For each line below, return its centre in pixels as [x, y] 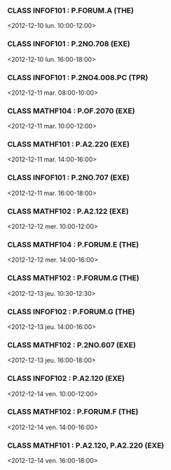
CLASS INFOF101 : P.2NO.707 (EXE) [68, 177]
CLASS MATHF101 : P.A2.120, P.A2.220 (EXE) [86, 445]
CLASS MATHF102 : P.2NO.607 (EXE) [72, 344]
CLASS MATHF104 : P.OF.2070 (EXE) [71, 111]
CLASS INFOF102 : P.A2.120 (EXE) [66, 379]
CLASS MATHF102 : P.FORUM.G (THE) [73, 278]
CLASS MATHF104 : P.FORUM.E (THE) [73, 244]
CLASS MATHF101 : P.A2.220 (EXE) [69, 145]
